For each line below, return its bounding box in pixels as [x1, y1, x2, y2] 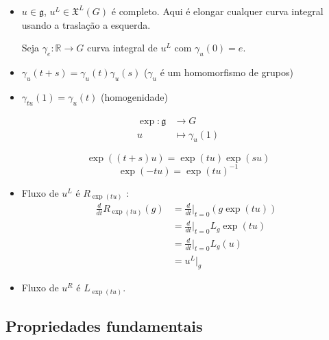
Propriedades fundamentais [5, 315, 203, 337]
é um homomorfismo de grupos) [160, 64, 293, 79]
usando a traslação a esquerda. [21, 17, 151, 32]
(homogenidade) [100, 89, 168, 104]
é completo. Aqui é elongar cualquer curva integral [111, 4, 324, 18]
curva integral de [86, 40, 158, 55]
